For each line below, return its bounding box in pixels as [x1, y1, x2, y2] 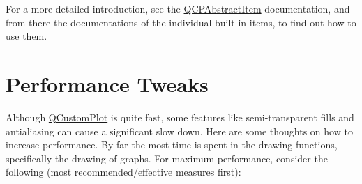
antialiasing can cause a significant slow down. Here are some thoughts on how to [6, 123, 353, 138]
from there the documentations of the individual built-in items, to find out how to [6, 15, 356, 29]
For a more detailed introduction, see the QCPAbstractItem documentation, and [6, 1, 350, 15]
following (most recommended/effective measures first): [6, 164, 241, 179]
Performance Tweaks [6, 69, 209, 98]
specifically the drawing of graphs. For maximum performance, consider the [6, 151, 328, 165]
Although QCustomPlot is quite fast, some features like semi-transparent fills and [6, 109, 354, 124]
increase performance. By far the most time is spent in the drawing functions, [6, 137, 338, 152]
